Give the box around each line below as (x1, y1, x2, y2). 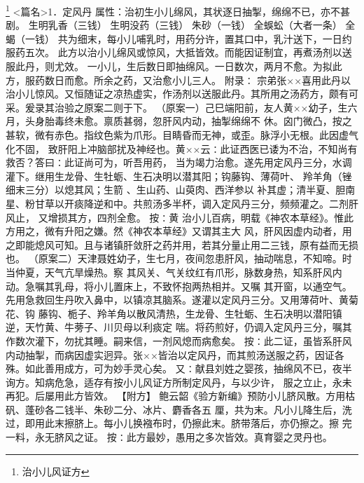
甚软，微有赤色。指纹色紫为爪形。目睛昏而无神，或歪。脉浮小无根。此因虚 (6, 128, 349, 142)
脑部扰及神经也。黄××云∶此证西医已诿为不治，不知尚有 (97, 141, 358, 156)
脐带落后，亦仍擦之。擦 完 (230, 416, 352, 430)
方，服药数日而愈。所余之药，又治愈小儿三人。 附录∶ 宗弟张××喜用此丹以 (6, 72, 351, 87)
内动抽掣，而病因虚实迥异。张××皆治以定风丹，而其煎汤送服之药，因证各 (6, 347, 344, 362)
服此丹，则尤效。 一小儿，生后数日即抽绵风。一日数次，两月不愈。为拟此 (6, 59, 342, 74)
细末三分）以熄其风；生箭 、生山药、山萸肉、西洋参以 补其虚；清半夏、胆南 (6, 182, 356, 197)
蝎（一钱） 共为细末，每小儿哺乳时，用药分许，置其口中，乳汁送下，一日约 (6, 31, 352, 46)
